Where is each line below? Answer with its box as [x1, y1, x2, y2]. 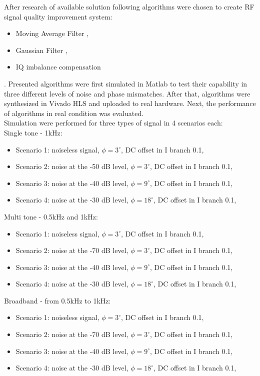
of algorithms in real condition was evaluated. [4, 107, 144, 118]
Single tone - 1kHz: [4, 127, 62, 137]
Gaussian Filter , [15, 44, 67, 55]
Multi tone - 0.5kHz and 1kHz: [4, 211, 98, 221]
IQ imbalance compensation [15, 61, 101, 72]
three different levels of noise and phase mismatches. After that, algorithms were [4, 88, 250, 98]
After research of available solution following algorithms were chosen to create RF [4, 1, 254, 11]
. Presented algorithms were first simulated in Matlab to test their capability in [4, 78, 247, 88]
